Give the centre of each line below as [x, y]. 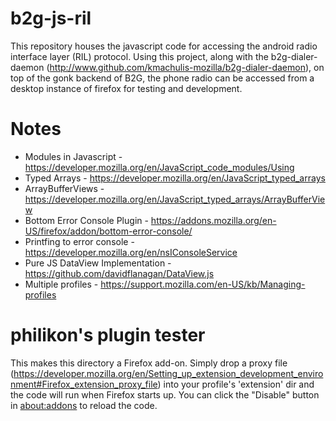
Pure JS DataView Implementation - [98, 263]
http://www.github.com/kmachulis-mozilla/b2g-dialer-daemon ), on [187, 67]
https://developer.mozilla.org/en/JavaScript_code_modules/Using [159, 167]
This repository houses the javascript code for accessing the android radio [164, 46]
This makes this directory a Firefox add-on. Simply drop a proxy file [149, 363]
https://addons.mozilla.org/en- [213, 220]
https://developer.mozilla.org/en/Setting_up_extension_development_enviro [168, 373]
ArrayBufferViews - [64, 188]
